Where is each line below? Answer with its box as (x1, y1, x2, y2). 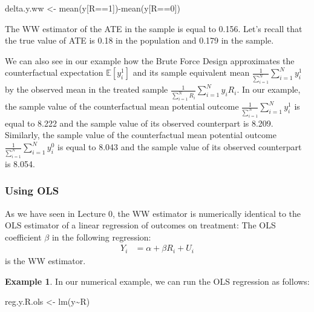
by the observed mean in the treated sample (5, 83, 168, 96)
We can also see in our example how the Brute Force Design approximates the (5, 54, 295, 67)
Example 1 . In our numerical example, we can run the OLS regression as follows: (5, 274, 310, 287)
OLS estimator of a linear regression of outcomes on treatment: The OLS (5, 219, 276, 231)
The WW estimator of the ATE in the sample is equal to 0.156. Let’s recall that (5, 22, 303, 35)
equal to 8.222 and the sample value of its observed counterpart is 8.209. (5, 116, 273, 129)
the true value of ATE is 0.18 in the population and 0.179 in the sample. (5, 34, 274, 47)
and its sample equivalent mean (132, 66, 250, 79)
